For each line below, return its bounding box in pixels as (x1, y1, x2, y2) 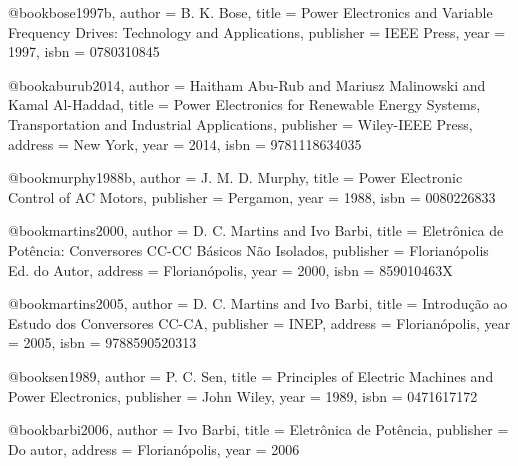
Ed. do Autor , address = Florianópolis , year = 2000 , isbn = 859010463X (8, 259, 453, 280)
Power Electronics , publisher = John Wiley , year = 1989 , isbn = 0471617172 (8, 385, 478, 406)
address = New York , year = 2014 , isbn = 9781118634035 (8, 133, 362, 154)
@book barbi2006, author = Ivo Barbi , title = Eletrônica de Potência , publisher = (8, 419, 509, 440)
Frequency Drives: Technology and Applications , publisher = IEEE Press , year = (8, 21, 506, 42)
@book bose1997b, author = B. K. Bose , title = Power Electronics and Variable (8, 2, 493, 22)
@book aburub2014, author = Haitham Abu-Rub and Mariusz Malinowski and (8, 74, 486, 95)
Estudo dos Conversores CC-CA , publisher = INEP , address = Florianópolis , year (8, 312, 511, 333)
